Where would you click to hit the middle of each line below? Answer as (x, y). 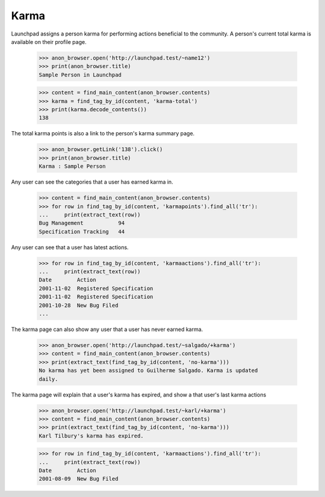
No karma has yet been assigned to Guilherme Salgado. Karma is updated (148, 371)
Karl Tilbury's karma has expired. (91, 436)
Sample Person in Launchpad (80, 75)
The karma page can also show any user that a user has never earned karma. (107, 329)
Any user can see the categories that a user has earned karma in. (92, 182)
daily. (48, 379)
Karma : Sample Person (72, 166)
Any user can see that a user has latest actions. (70, 247)
